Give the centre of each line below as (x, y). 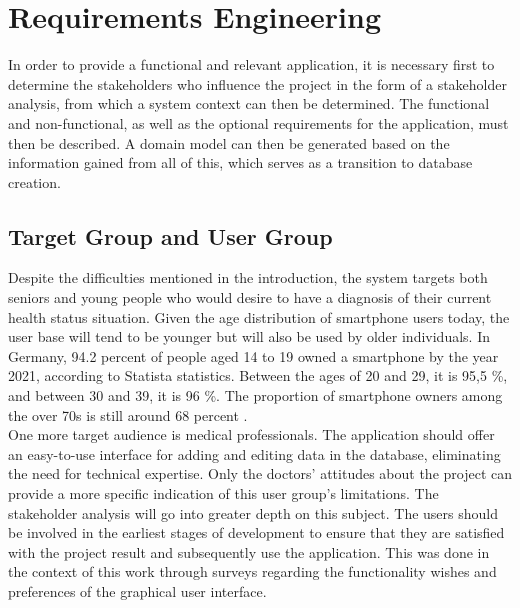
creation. (34, 181)
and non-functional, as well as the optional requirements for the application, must (258, 122)
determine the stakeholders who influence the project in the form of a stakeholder (257, 83)
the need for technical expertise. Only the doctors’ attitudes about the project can (260, 473)
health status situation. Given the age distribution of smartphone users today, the (259, 316)
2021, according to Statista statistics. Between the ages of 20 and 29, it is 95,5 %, (258, 375)
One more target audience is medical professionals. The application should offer (251, 434)
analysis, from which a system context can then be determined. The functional (249, 103)
